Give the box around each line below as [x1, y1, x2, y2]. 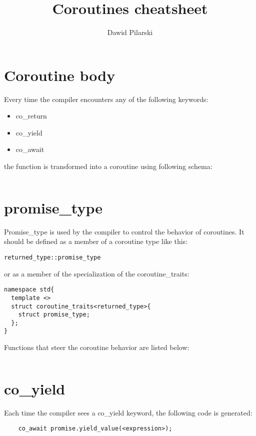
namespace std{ [4, 286, 54, 293]
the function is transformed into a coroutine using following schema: [4, 161, 212, 171]
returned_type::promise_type [4, 253, 101, 261]
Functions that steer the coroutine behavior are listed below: [4, 342, 189, 352]
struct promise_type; [18, 311, 90, 318]
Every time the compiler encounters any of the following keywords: [4, 93, 208, 104]
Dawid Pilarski [107, 27, 153, 37]
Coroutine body [4, 64, 115, 85]
